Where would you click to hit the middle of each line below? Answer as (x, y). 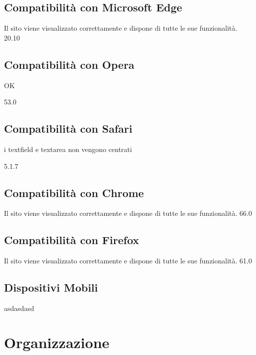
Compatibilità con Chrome (74, 192)
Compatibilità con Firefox (72, 240)
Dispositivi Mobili (51, 287)
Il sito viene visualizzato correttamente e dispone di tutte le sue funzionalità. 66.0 (128, 213)
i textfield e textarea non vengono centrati (68, 149)
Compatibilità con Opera (69, 64)
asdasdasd (19, 308)
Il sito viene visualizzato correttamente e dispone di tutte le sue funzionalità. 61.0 (128, 261)
